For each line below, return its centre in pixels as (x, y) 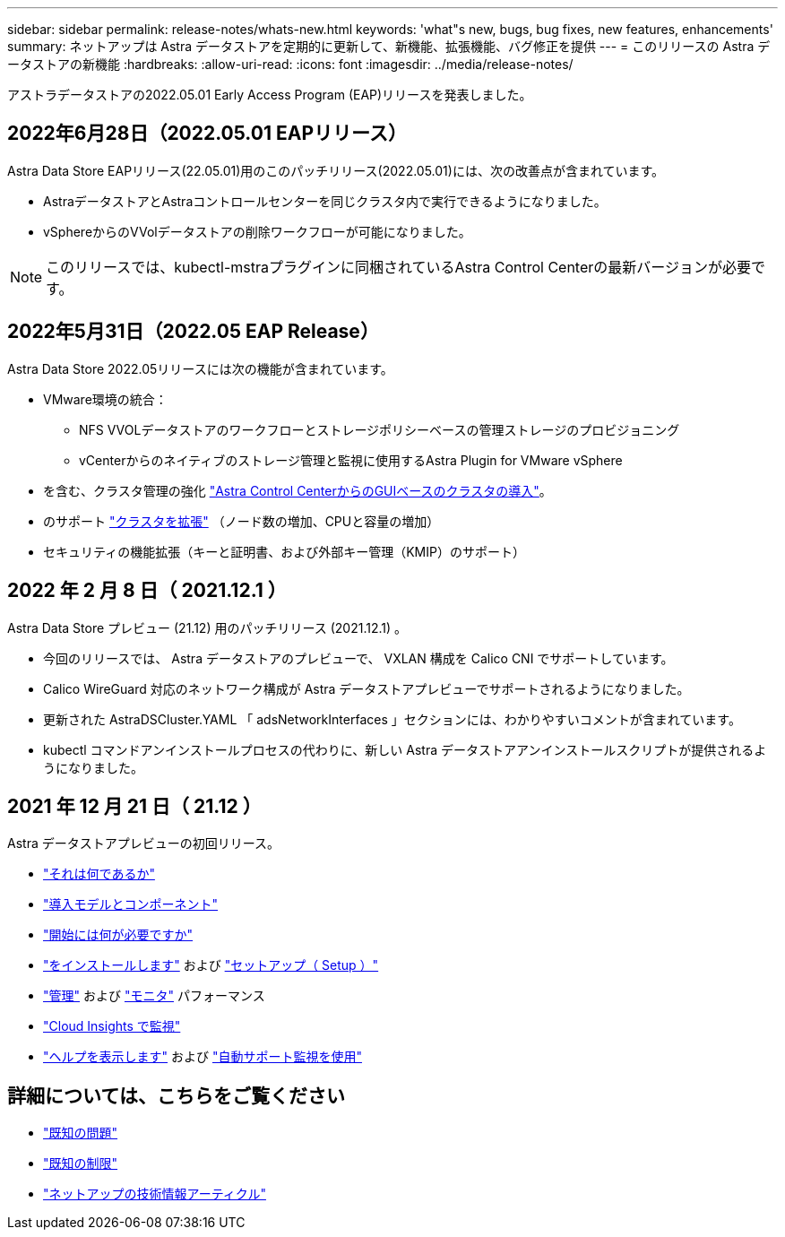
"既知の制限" (81, 1163)
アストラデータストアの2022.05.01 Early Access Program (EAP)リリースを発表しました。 (270, 95)
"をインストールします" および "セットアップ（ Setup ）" (211, 965)
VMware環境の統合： (105, 399)
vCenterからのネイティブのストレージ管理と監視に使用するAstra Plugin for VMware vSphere (351, 460)
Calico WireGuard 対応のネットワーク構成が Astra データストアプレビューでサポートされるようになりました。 (367, 688)
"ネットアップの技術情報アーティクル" (155, 1194)
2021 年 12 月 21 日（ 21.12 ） (134, 806)
